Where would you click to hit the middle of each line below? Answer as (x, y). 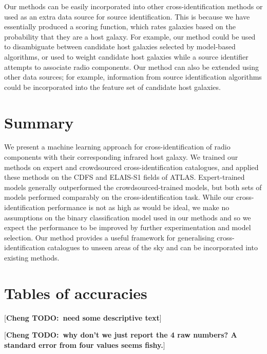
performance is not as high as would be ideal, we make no (138, 207)
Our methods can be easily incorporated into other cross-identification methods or (133, 6)
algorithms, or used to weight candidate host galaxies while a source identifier (126, 56)
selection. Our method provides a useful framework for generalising (109, 237)
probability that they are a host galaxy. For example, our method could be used (130, 36)
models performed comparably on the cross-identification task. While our (119, 197)
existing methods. (32, 257)
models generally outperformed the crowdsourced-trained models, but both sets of (133, 187)
